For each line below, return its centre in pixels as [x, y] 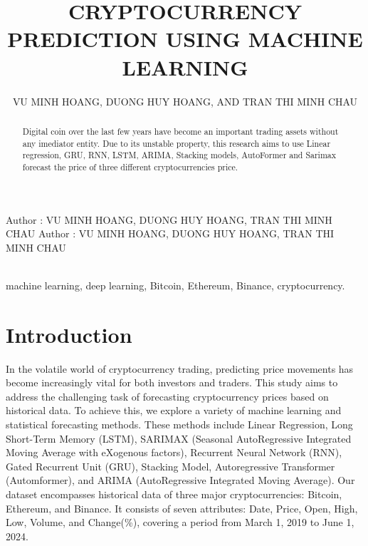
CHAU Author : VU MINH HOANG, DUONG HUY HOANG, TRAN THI [170, 233]
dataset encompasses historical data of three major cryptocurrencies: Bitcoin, [174, 494]
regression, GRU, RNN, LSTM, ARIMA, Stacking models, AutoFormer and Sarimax [179, 155]
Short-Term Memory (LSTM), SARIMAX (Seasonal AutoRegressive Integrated [179, 438]
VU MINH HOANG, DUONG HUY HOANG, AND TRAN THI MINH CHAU [185, 101]
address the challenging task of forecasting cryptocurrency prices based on [167, 396]
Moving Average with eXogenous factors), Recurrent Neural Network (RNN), [174, 452]
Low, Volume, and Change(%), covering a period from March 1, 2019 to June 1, [180, 522]
